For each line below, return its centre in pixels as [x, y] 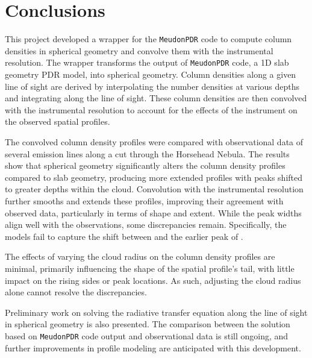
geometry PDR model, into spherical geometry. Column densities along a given [151, 74]
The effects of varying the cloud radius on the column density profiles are [140, 256]
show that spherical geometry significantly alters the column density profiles [145, 165]
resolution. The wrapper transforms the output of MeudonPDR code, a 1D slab [147, 62]
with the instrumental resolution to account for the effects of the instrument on [151, 109]
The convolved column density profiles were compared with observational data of [154, 142]
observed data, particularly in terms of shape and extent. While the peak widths [153, 212]
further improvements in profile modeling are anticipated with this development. [153, 347]
